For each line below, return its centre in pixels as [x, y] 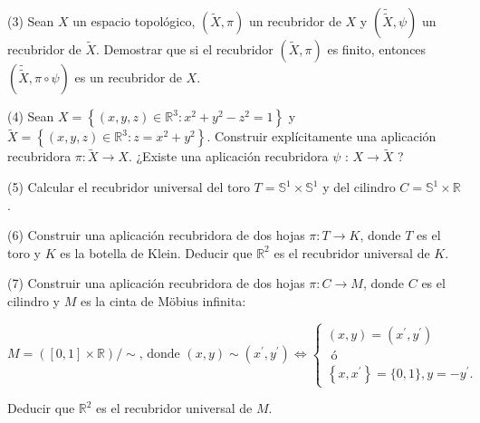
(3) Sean [31, 21]
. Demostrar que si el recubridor [185, 49]
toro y [24, 252]
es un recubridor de [128, 77]
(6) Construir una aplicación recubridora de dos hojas [156, 235]
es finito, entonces [377, 49]
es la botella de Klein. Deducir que [156, 252]
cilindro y [34, 301]
